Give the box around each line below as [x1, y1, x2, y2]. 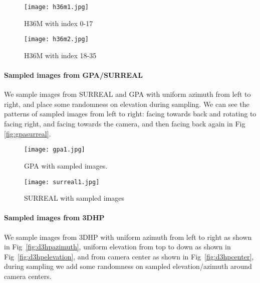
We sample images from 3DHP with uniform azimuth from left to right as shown [4, 231, 252, 242]
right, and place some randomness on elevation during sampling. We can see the [4, 98, 249, 109]
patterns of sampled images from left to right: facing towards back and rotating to [4, 108, 256, 119]
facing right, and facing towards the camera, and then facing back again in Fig [4, 118, 245, 129]
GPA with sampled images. [24, 160, 108, 171]
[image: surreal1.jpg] [24, 178, 100, 186]
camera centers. [4, 270, 52, 281]
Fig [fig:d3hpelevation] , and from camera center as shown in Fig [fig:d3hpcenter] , [4, 251, 254, 261]
